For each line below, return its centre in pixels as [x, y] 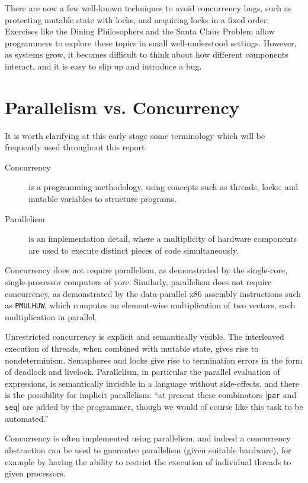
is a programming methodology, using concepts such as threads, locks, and [163, 187]
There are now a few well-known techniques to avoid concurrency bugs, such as [148, 8]
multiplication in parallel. [51, 316]
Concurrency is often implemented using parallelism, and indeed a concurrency [148, 438]
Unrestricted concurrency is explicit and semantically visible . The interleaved [145, 337]
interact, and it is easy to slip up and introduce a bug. [103, 66]
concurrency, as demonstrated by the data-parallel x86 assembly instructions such [153, 293]
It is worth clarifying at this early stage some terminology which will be [135, 135]
